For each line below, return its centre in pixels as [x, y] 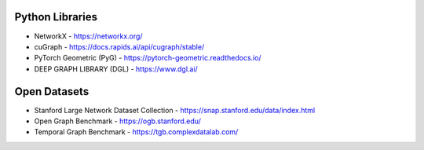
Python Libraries [56, 17]
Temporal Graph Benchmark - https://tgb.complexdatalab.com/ [136, 132]
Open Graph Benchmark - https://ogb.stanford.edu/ [118, 121]
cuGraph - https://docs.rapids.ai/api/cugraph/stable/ [119, 46]
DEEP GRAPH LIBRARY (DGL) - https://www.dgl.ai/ [116, 69]
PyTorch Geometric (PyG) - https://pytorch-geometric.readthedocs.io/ [148, 58]
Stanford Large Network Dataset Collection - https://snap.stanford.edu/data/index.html [175, 110]
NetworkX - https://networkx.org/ [88, 36]
